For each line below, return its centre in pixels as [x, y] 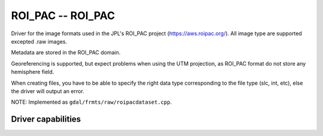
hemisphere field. [33, 72]
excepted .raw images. [39, 41]
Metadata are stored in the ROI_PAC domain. [66, 52]
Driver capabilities [46, 119]
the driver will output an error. [48, 91]
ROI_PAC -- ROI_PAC [63, 16]
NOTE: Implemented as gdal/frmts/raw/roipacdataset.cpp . [92, 102]
